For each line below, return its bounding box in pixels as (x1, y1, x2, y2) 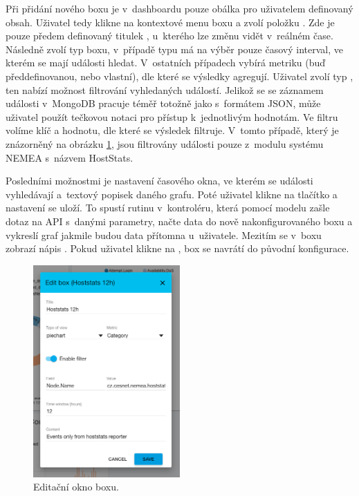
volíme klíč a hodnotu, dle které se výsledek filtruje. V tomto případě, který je (6, 123, 339, 137)
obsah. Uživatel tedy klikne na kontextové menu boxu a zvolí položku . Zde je (6, 15, 335, 29)
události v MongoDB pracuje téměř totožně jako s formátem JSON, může (6, 96, 321, 111)
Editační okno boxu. (33, 479, 119, 494)
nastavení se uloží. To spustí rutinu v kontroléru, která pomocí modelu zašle (6, 200, 330, 215)
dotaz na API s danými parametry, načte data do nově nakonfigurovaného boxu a (6, 213, 353, 228)
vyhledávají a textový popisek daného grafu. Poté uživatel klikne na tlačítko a (6, 187, 338, 201)
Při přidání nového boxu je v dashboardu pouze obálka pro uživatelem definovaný (6, 1, 353, 15)
